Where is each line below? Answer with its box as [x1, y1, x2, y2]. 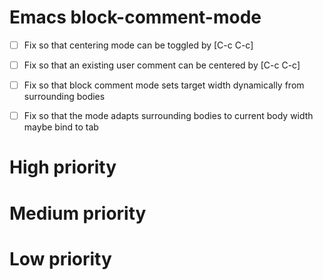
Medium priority [9, 202, 147, 225]
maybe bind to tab [23, 121, 99, 133]
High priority [9, 156, 117, 179]
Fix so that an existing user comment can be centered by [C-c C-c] [23, 59, 301, 71]
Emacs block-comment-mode [9, 6, 262, 29]
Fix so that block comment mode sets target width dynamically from [23, 79, 305, 91]
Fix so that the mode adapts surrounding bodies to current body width [23, 110, 314, 122]
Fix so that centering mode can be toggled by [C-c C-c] [23, 39, 254, 51]
